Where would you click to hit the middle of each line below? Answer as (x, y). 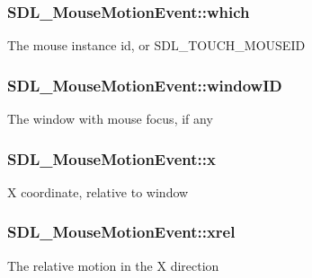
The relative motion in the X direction (113, 265)
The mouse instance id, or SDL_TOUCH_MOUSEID (156, 45)
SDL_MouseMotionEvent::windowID (145, 85)
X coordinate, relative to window (98, 191)
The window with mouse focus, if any (110, 119)
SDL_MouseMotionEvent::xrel (121, 232)
